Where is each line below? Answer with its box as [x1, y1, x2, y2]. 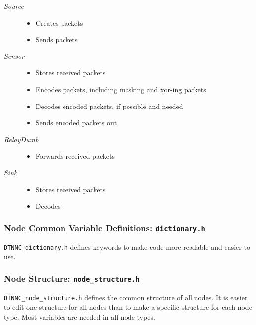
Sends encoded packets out [35, 117, 117, 128]
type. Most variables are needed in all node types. [4, 311, 155, 322]
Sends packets [35, 34, 78, 45]
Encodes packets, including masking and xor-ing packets [35, 84, 206, 94]
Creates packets [35, 17, 83, 28]
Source [4, 1, 24, 11]
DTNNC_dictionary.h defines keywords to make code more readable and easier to [4, 241, 250, 252]
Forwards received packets [35, 151, 115, 161]
